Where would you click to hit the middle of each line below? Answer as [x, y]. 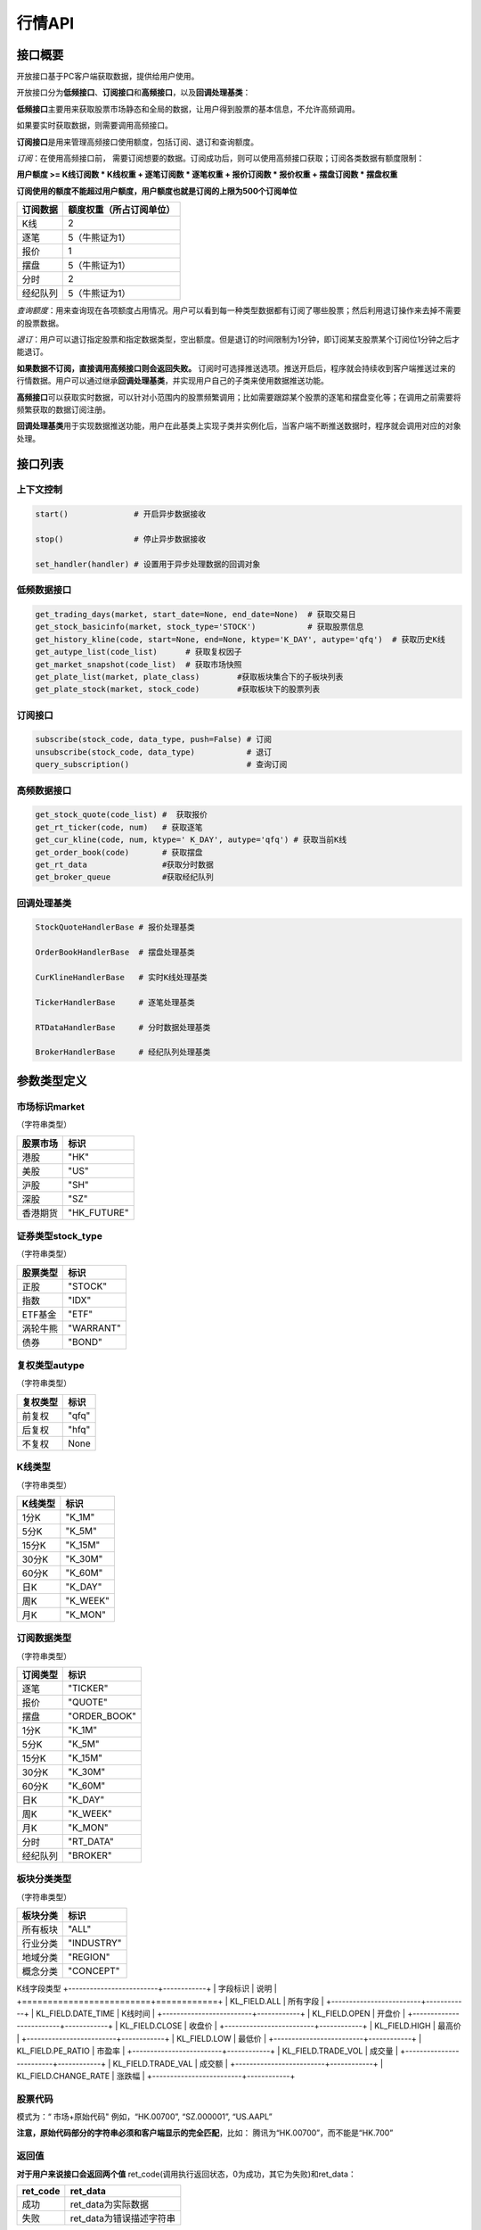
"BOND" [85, 1342]
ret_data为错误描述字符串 [122, 2218]
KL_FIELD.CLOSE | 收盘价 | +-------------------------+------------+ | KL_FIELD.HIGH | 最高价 [291, 2026]
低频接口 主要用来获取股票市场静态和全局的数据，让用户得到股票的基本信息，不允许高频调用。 [188, 109]
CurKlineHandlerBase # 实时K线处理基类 [122, 978]
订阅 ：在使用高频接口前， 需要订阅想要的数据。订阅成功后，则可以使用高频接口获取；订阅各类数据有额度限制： [220, 158]
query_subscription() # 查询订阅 [161, 764]
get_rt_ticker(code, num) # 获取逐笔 [119, 827]
